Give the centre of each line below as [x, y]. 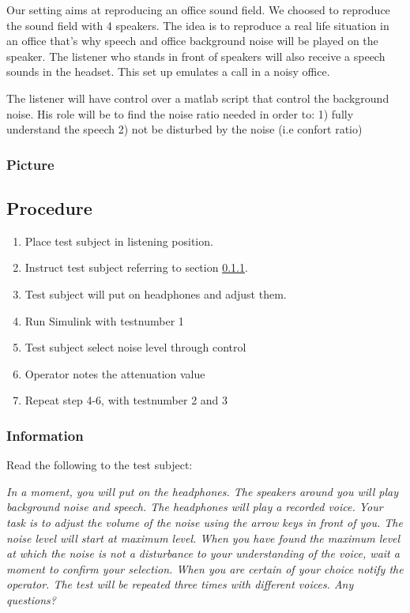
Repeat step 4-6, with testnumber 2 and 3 [126, 400]
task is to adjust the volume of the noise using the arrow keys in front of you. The [205, 522]
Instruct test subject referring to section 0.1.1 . [136, 267]
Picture [30, 164]
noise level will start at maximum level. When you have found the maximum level [203, 538]
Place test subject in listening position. [119, 241]
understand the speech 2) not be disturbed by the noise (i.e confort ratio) [184, 129]
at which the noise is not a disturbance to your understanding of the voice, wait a [203, 553]
